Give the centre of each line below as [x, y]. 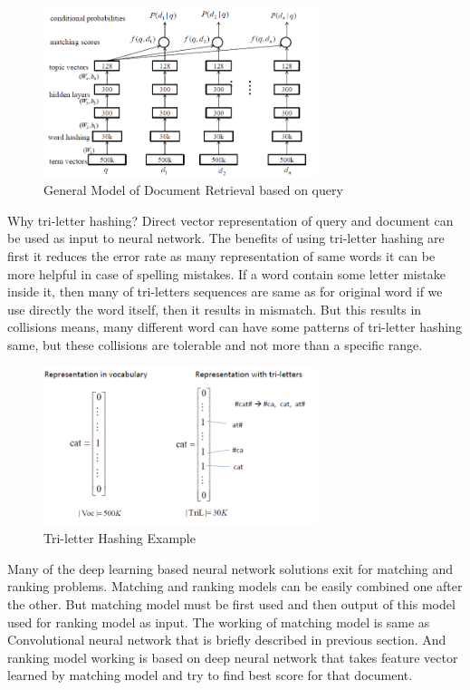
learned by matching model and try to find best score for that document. [210, 675]
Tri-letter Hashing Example [120, 538]
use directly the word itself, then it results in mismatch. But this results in [215, 309]
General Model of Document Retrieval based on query [193, 190]
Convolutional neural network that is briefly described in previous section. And [227, 640]
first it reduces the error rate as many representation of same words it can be [221, 256]
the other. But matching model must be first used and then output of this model [231, 603]
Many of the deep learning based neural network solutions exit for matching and [230, 568]
